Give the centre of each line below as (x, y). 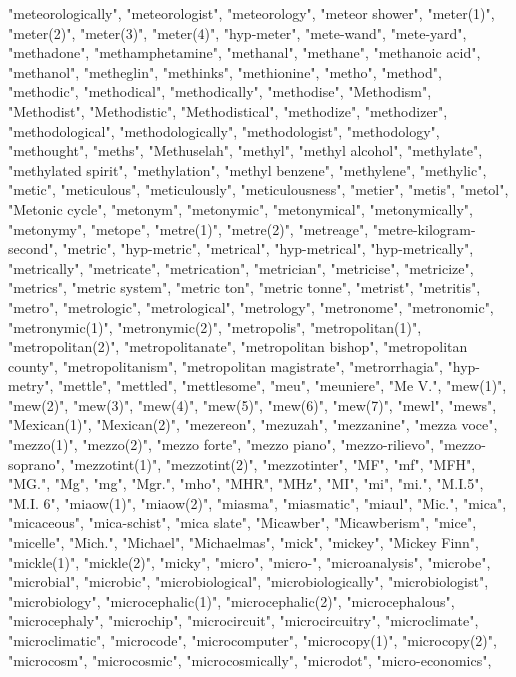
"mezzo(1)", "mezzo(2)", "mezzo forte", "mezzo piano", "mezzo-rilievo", (221, 444)
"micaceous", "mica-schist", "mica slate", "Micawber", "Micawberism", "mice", (242, 522)
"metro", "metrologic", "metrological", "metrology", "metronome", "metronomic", (251, 306)
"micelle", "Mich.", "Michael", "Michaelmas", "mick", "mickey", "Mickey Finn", (243, 542)
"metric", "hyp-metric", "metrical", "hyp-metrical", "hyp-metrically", (268, 248)
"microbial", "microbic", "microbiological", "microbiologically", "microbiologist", (248, 581)
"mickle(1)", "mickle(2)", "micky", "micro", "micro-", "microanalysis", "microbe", (249, 561)
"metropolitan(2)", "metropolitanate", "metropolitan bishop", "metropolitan (238, 346)
